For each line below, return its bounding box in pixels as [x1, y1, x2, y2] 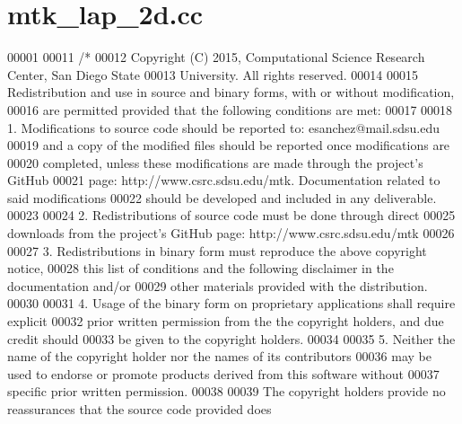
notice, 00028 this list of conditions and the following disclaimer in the [7, 259, 394, 278]
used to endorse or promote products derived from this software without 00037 [7, 364, 440, 383]
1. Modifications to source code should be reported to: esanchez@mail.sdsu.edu [7, 118, 440, 137]
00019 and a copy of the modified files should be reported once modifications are [7, 136, 450, 155]
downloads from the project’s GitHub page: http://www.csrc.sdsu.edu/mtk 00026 [7, 224, 455, 243]
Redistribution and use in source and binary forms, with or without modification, [7, 83, 455, 102]
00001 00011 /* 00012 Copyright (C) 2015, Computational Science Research [7, 48, 425, 66]
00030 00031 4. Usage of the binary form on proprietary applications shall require [7, 294, 456, 313]
